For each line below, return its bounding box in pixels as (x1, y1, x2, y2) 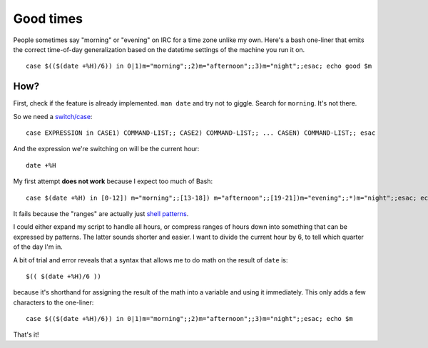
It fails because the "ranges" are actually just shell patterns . (13, 209, 189, 217)
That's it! (13, 330, 39, 339)
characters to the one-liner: (13, 298, 94, 307)
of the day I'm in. (13, 242, 63, 251)
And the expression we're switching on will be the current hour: (13, 145, 200, 153)
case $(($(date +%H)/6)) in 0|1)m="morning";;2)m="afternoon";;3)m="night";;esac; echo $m (26, 314, 353, 323)
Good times (13, 11, 83, 26)
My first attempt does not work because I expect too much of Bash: (13, 177, 213, 185)
